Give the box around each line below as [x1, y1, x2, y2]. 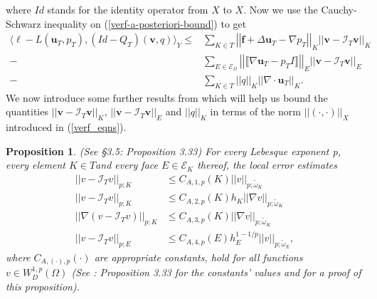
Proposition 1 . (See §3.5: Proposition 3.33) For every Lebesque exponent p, [6, 143, 341, 158]
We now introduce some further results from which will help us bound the [6, 90, 328, 105]
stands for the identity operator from [47, 2, 208, 16]
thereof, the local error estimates [197, 157, 337, 172]
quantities [6, 104, 48, 119]
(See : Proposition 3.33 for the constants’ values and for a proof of [71, 265, 361, 280]
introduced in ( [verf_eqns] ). [6, 120, 127, 135]
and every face [95, 157, 158, 172]
